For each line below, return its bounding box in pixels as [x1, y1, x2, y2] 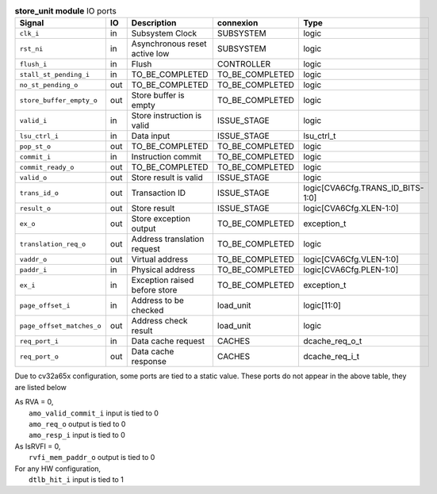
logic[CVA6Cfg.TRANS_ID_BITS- [302, 182, 424, 193]
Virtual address [131, 254, 189, 265]
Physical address [131, 264, 196, 275]
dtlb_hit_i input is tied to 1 [29, 474, 125, 484]
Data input [131, 131, 171, 142]
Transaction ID [131, 187, 186, 198]
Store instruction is [131, 110, 202, 121]
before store [131, 285, 178, 296]
